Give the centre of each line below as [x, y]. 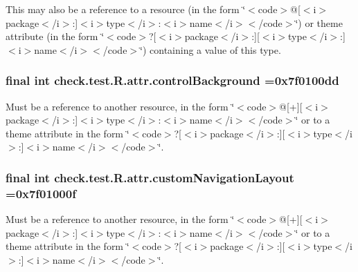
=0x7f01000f [41, 193]
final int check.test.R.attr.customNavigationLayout [150, 177]
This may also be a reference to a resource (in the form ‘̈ [126, 9]
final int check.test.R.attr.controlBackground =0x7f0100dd [172, 80]
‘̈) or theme [319, 22]
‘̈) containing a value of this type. [211, 49]
